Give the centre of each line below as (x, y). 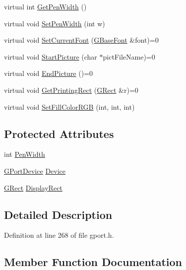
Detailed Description (58, 214)
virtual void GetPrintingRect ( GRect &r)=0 (71, 90)
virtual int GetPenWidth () (45, 6)
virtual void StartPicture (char (51, 56)
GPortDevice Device (35, 170)
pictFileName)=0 (129, 56)
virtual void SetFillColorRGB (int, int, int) (69, 106)
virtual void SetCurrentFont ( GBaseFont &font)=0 (81, 40)
